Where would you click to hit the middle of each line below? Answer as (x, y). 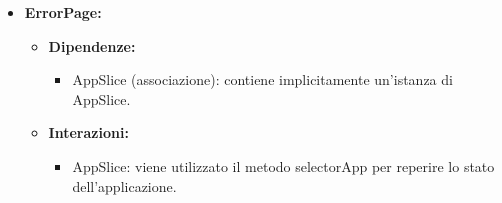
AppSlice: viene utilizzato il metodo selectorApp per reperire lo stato (283, 165)
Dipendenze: (92, 45)
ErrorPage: (63, 12)
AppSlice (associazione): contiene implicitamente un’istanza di (262, 79)
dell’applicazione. (124, 185)
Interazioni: (88, 132)
